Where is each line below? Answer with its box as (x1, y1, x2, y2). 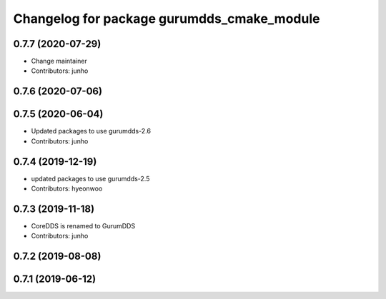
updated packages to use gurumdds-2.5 (31, 174, 150, 183)
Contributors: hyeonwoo (31, 184, 103, 193)
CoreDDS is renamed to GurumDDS (31, 221, 136, 230)
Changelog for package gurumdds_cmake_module (13, 11, 320, 26)
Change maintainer (31, 57, 87, 66)
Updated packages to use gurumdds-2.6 (31, 127, 152, 136)
